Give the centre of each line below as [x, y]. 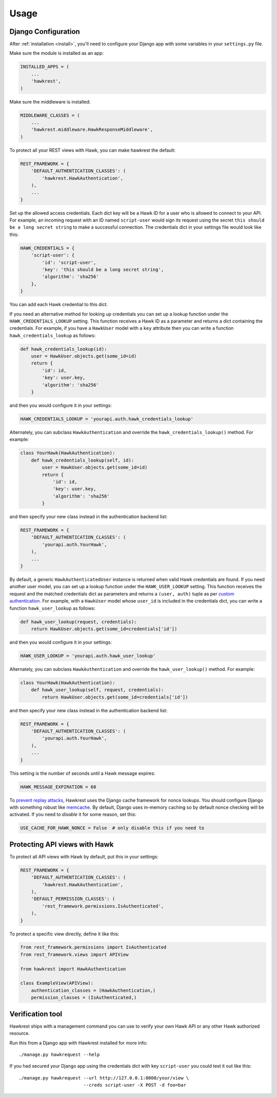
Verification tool [36, 1014]
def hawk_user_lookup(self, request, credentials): [97, 690]
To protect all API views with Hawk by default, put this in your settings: [84, 856]
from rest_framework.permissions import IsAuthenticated [93, 947]
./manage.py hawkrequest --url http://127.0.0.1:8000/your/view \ [104, 1078]
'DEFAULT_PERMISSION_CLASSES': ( [73, 899]
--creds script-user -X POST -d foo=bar [135, 1085]
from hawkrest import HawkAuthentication [73, 969]
